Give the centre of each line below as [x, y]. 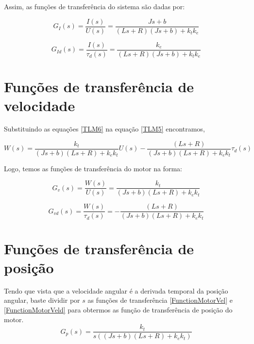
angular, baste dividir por [42, 300]
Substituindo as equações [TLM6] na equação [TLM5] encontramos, [104, 129]
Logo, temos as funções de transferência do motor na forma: [93, 168]
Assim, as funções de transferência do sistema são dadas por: [94, 6]
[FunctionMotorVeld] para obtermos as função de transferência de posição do [118, 309]
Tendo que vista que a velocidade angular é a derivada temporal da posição [116, 290]
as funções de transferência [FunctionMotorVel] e [160, 300]
